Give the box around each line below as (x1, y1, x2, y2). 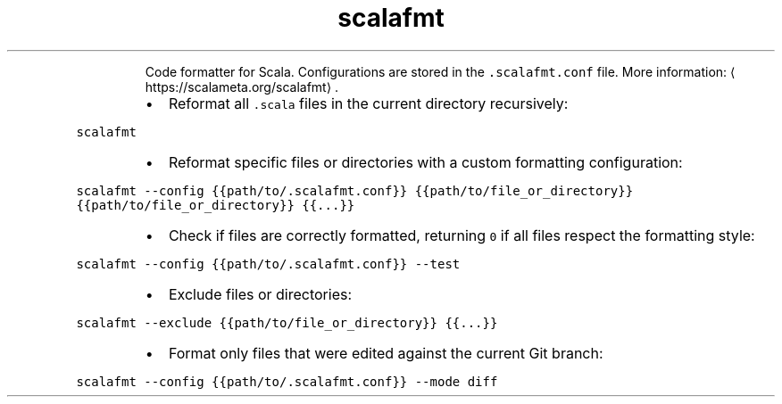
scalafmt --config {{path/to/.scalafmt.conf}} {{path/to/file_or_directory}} (76, 183, 634, 198)
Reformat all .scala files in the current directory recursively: (168, 94, 569, 112)
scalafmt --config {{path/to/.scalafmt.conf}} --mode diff (76, 374, 498, 389)
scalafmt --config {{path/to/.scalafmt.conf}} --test (76, 256, 461, 271)
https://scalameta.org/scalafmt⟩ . (145, 78, 339, 95)
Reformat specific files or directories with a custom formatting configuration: (168, 153, 683, 171)
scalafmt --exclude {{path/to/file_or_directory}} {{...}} (76, 315, 498, 330)
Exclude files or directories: (168, 284, 353, 303)
